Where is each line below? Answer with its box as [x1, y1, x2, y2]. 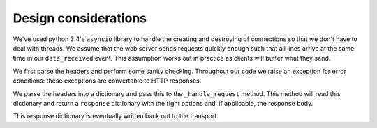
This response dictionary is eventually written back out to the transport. [13, 112, 219, 120]
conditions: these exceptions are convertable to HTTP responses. [13, 77, 202, 85]
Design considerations [13, 10, 147, 26]
